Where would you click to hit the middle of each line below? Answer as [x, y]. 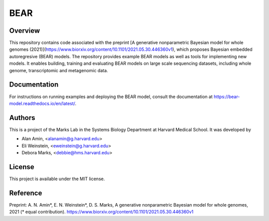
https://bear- [227, 97]
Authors [22, 118]
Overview [25, 31]
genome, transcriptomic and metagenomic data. [59, 70]
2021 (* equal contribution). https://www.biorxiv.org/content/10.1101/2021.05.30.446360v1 [101, 212]
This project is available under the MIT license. [57, 179]
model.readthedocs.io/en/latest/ [42, 103]
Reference [26, 193]
